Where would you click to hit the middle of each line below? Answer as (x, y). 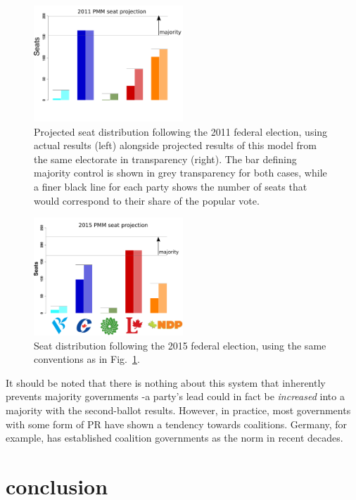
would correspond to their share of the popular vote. (147, 200)
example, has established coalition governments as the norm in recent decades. (174, 438)
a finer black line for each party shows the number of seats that (171, 186)
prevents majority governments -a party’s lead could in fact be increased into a (175, 396)
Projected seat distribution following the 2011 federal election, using (181, 131)
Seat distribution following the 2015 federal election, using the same (180, 345)
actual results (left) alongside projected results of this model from (175, 145)
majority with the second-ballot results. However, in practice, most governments (178, 410)
